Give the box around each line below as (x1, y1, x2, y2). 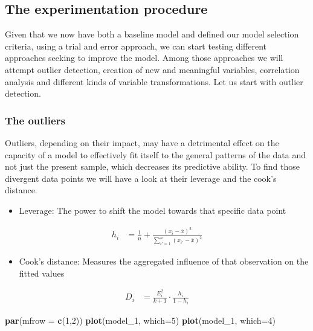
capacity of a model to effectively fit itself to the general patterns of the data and (5, 148, 306, 161)
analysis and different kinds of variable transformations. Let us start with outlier (5, 75, 303, 88)
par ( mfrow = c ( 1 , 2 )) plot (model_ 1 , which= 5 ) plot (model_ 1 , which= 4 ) (5, 313, 276, 326)
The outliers (5, 112, 65, 127)
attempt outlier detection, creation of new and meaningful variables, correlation (5, 63, 300, 76)
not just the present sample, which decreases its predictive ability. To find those (5, 160, 300, 173)
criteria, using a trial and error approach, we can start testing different (5, 39, 267, 52)
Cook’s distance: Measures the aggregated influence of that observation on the (19, 255, 309, 268)
